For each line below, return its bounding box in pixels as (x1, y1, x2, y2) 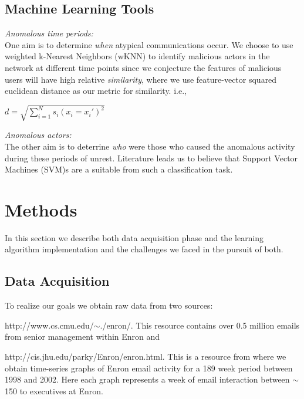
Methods (5, 197, 77, 221)
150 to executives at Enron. (5, 384, 103, 397)
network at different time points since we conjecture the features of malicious (5, 61, 282, 73)
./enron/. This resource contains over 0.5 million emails (100, 319, 300, 331)
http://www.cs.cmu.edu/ (5, 319, 94, 331)
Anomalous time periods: (5, 27, 93, 39)
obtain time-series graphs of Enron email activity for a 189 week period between (5, 361, 293, 374)
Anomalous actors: (5, 129, 72, 141)
